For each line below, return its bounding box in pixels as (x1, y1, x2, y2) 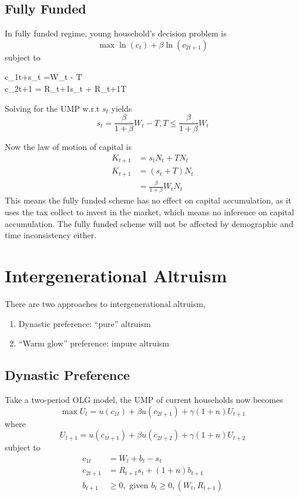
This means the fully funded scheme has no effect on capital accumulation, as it (5, 194, 292, 206)
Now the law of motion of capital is (5, 141, 132, 153)
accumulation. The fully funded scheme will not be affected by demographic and (5, 217, 294, 229)
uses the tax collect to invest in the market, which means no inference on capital (5, 206, 294, 218)
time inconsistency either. (5, 229, 97, 241)
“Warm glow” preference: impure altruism (18, 337, 169, 349)
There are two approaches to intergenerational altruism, (5, 297, 206, 309)
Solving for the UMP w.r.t (5, 102, 100, 114)
